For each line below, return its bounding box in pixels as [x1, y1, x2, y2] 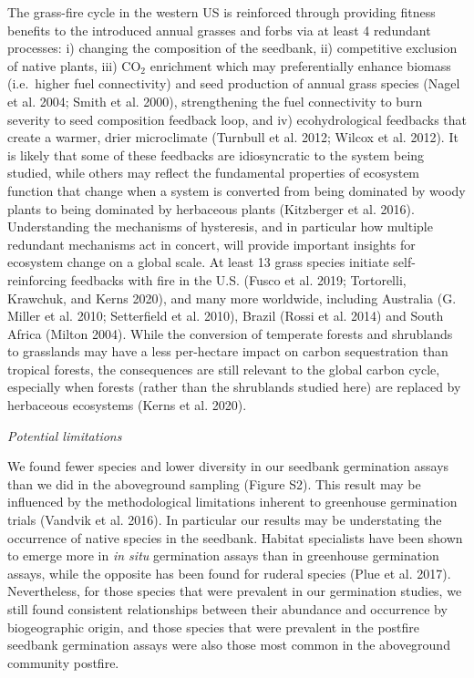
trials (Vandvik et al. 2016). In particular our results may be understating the [7, 510, 442, 529]
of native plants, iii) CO [7, 56, 141, 75]
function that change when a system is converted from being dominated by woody [7, 180, 466, 200]
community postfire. [7, 652, 119, 672]
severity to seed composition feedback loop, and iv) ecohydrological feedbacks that [7, 109, 467, 128]
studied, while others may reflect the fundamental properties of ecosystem [7, 163, 420, 182]
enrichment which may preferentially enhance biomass [149, 56, 451, 75]
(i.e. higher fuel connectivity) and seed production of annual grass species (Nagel [7, 74, 460, 93]
